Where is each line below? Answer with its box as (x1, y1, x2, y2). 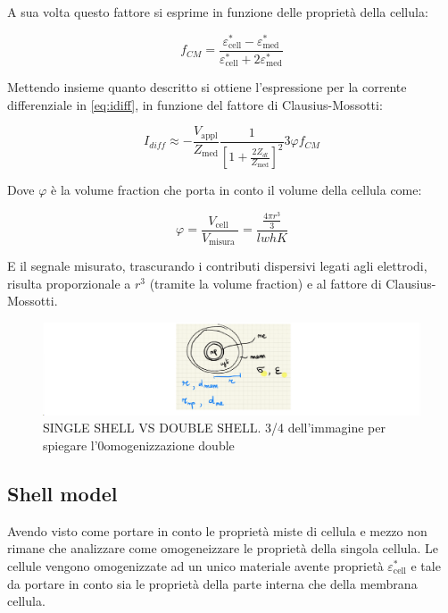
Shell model (7, 479, 118, 507)
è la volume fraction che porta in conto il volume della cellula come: (51, 181, 422, 199)
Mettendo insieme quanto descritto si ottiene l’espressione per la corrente (7, 78, 407, 97)
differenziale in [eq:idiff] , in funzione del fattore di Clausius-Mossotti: (7, 95, 383, 113)
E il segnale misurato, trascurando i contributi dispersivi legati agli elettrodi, (7, 256, 427, 275)
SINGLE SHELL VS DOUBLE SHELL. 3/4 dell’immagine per (43, 418, 386, 437)
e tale (411, 556, 441, 575)
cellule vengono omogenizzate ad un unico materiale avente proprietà (7, 556, 384, 575)
